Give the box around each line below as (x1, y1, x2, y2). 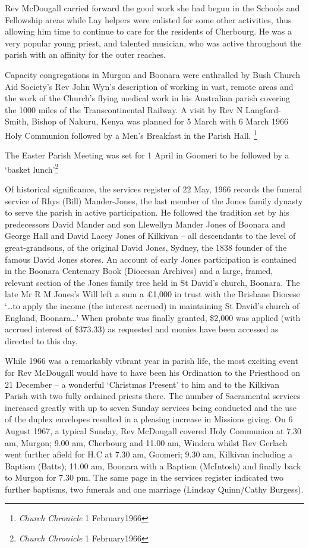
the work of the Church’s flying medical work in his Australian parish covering (5, 92, 291, 104)
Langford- (245, 103, 281, 116)
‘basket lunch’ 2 (5, 161, 59, 175)
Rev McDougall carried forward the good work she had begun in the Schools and (5, 2, 300, 14)
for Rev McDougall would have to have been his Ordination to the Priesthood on (5, 366, 301, 378)
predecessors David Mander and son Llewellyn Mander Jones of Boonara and (5, 217, 285, 230)
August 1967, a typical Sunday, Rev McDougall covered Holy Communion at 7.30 (5, 424, 302, 437)
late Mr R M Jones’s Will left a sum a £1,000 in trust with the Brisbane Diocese (5, 288, 300, 300)
